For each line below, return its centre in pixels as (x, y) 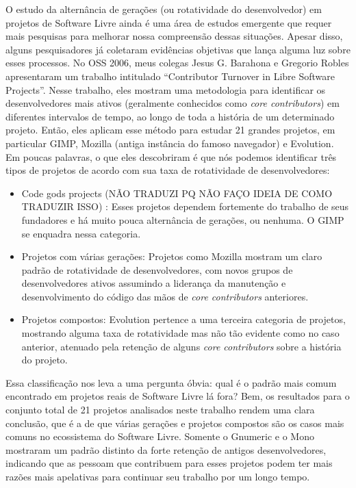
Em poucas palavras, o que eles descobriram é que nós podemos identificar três (171, 156)
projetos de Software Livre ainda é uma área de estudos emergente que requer (169, 22)
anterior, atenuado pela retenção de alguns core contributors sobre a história (181, 346)
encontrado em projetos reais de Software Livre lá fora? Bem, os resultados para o (178, 396)
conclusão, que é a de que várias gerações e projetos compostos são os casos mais (175, 423)
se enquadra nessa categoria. (81, 233)
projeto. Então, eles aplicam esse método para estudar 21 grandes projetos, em (170, 130)
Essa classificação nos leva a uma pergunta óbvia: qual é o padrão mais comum (171, 382)
